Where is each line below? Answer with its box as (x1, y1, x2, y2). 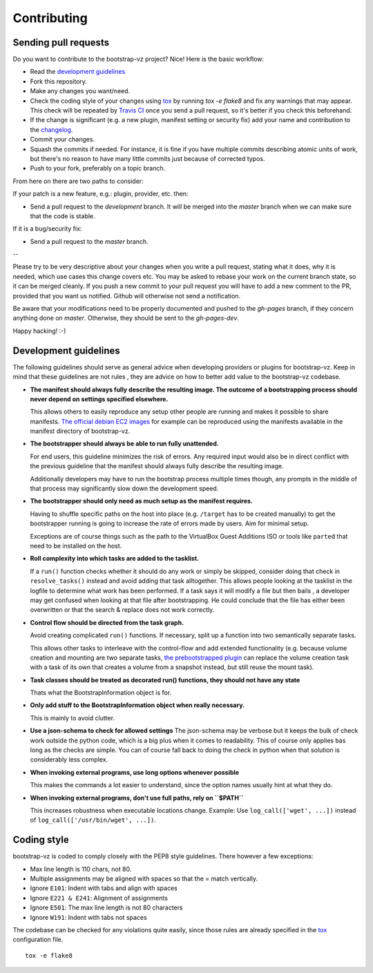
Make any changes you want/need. (30, 87, 131, 95)
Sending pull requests (12, 37, 110, 48)
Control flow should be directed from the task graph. (30, 618, 184, 626)
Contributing (12, 10, 88, 26)
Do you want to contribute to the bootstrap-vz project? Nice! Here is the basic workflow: (12, 55, 265, 64)
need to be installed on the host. (30, 541, 122, 550)
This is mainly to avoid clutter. (30, 713, 115, 722)
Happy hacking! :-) (12, 327, 66, 335)
